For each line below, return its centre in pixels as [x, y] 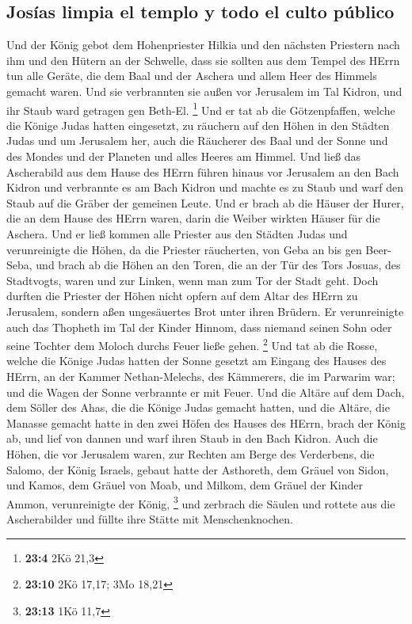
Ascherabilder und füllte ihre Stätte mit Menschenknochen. [150, 518]
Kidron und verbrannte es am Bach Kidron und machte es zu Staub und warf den [205, 187]
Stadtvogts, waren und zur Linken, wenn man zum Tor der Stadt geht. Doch [193, 280]
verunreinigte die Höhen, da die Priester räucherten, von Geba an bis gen [184, 249]
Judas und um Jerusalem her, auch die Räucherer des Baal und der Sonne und [197, 141]
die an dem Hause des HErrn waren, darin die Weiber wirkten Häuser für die [193, 218]
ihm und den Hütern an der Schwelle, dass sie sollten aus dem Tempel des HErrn [203, 60]
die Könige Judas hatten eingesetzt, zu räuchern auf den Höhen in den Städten [198, 125]
